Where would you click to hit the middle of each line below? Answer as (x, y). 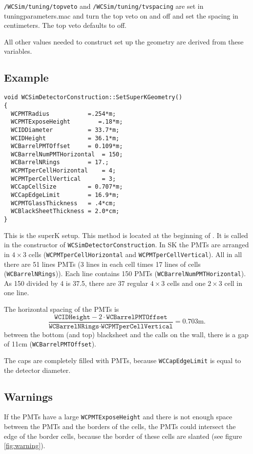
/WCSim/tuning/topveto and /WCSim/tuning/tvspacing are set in (104, 6)
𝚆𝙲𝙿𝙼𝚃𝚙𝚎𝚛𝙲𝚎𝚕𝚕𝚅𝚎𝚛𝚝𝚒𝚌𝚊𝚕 (137, 326)
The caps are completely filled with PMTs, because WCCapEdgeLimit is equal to (123, 360)
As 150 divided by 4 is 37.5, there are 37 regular (76, 283)
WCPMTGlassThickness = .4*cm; (63, 203)
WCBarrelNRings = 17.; (60, 162)
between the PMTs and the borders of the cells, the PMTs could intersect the (120, 426)
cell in (233, 283)
